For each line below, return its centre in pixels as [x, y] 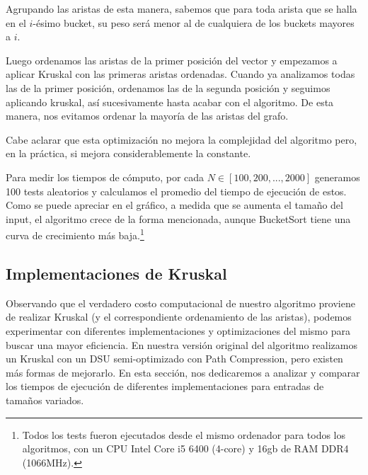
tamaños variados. [45, 400]
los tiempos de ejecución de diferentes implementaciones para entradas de [165, 386]
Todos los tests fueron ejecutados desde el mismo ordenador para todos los [184, 434]
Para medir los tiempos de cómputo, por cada [105, 177]
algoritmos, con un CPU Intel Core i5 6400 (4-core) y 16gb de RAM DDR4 [185, 448]
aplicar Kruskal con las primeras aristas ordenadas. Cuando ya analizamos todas [180, 74]
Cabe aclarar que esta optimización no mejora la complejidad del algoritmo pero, [182, 139]
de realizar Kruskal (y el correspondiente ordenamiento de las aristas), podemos [179, 317]
